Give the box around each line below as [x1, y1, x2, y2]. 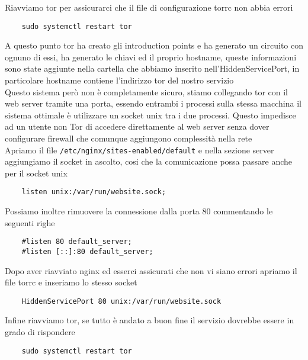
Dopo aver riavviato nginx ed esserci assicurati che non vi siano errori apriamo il [5, 264, 297, 277]
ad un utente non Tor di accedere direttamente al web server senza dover [5, 120, 269, 133]
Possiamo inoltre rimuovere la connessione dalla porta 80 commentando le [5, 205, 273, 217]
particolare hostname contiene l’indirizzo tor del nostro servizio [5, 74, 234, 86]
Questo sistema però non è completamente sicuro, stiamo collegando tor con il [5, 85, 288, 98]
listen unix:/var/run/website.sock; [21, 188, 166, 197]
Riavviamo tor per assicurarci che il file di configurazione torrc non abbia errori [5, 1, 293, 13]
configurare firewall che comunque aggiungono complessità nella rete [5, 132, 252, 144]
